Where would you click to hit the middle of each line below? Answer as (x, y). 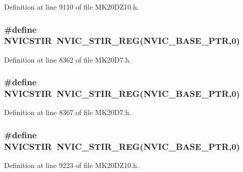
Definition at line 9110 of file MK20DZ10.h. (72, 7)
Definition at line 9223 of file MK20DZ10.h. (72, 165)
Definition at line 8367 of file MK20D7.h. (68, 112)
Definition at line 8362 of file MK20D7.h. (68, 59)
